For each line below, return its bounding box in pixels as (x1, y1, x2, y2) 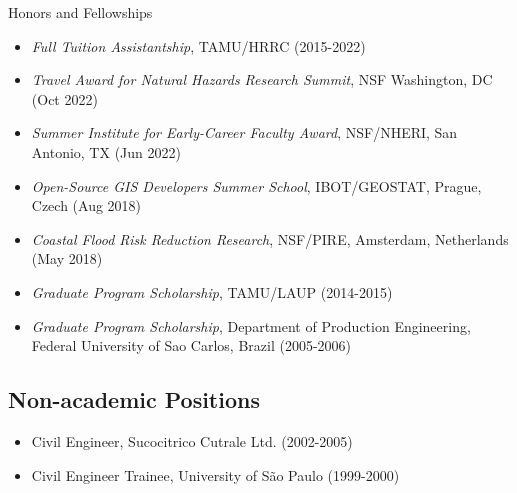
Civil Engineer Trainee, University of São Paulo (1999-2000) (31, 464, 400, 485)
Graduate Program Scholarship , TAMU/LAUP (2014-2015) (31, 281, 393, 302)
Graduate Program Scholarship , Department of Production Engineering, (31, 315, 471, 336)
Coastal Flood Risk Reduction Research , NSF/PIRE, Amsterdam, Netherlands (31, 228, 509, 249)
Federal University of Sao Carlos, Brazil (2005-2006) (31, 335, 351, 356)
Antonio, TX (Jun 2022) (31, 141, 181, 162)
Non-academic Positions (8, 384, 260, 415)
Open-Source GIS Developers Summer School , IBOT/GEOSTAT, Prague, (31, 175, 482, 196)
